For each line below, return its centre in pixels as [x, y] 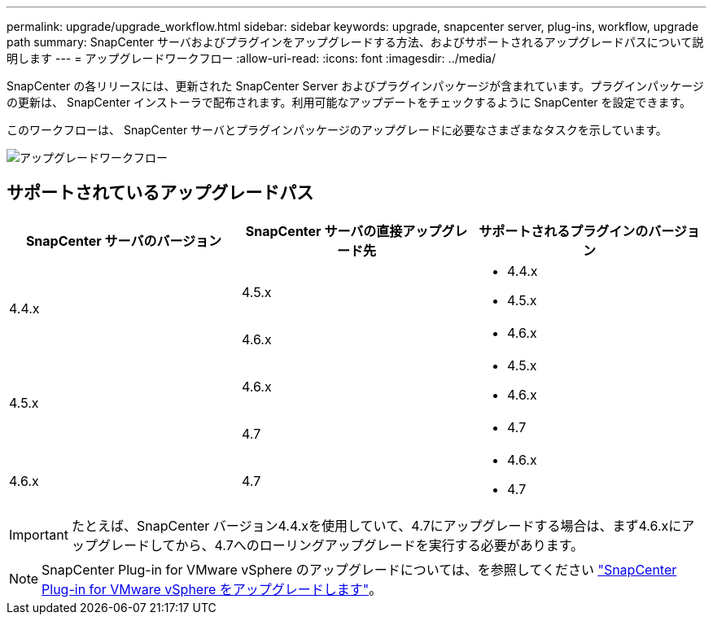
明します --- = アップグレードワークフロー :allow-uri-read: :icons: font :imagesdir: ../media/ [252, 58]
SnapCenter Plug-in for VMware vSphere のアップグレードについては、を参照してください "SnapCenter [359, 569]
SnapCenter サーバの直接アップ [343, 231]
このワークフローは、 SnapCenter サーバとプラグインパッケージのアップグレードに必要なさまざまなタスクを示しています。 [337, 130]
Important [39, 534]
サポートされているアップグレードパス [160, 193]
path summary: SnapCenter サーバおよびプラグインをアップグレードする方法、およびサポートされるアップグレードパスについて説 [355, 42]
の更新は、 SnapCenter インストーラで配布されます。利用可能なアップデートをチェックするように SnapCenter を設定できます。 [349, 102]
